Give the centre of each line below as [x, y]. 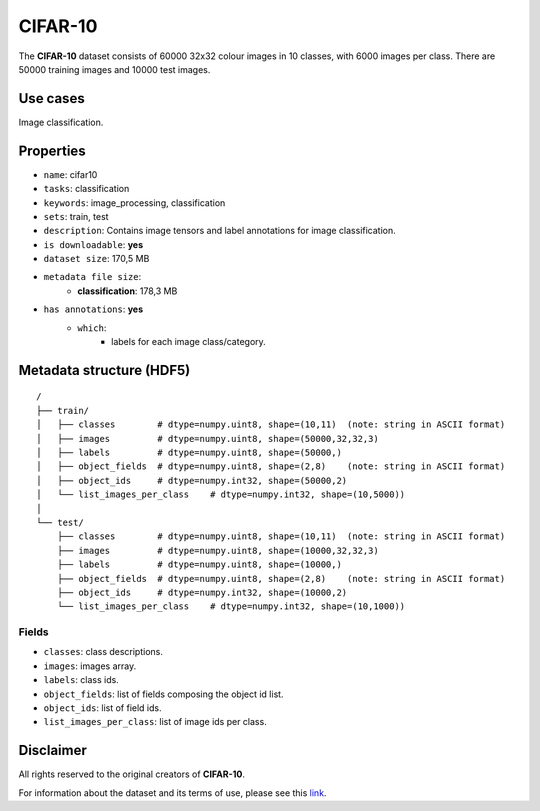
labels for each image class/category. [189, 342]
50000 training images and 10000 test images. [114, 69]
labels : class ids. [81, 680]
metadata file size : [92, 277]
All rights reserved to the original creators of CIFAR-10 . [131, 774]
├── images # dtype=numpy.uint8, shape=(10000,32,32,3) [217, 550]
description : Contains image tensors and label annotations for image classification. [220, 231]
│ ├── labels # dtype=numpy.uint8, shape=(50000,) [189, 453]
